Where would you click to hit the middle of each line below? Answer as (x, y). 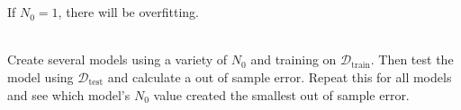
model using (41, 76)
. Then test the (412, 59)
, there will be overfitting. (129, 12)
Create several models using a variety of (118, 59)
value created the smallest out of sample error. (281, 94)
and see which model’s (69, 94)
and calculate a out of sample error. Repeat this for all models (280, 76)
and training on (294, 59)
